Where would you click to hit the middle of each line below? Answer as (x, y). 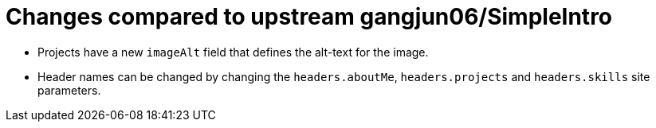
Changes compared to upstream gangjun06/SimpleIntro (309, 17)
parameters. (69, 90)
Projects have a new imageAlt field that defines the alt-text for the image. (233, 52)
